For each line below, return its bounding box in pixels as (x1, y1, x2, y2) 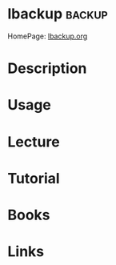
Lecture (7, 133, 61, 151)
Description (7, 59, 87, 78)
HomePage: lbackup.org (7, 31, 88, 41)
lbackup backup (7, 5, 109, 23)
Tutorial (7, 169, 61, 187)
